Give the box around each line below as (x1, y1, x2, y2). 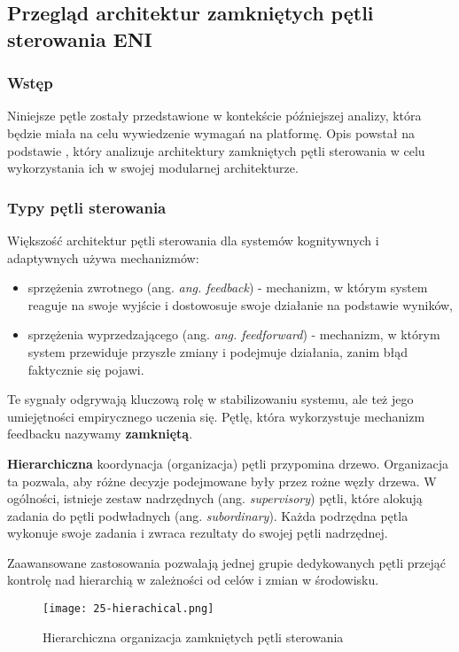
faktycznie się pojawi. (27, 360, 144, 378)
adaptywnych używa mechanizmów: (7, 248, 199, 267)
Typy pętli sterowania (7, 196, 167, 218)
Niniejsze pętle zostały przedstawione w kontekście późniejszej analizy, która (7, 106, 422, 125)
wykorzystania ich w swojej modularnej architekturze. (7, 159, 299, 177)
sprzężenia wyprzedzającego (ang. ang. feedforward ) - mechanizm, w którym (27, 325, 440, 344)
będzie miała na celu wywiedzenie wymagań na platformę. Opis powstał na (7, 123, 415, 142)
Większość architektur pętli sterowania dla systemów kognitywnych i (7, 230, 379, 249)
